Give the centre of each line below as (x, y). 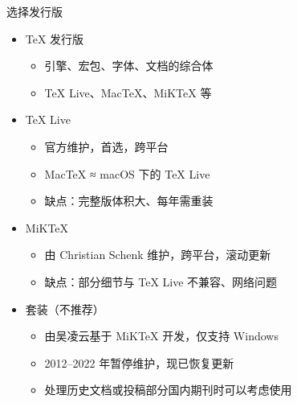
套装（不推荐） (65, 308)
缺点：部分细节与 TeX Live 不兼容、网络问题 (161, 281)
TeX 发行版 (55, 38)
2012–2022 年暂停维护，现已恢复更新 (139, 362)
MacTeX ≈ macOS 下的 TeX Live (127, 173)
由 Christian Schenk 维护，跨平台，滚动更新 (158, 255)
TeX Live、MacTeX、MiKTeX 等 (128, 92)
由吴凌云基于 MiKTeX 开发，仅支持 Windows (161, 336)
